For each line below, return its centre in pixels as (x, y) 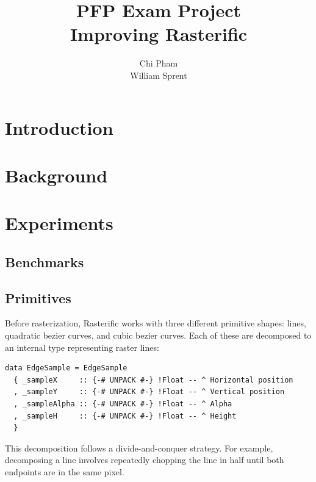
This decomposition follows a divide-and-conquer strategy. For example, (139, 448)
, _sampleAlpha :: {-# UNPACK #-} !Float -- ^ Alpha (123, 404)
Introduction (59, 127)
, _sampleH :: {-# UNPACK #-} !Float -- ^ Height (125, 416)
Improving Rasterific (159, 34)
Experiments (59, 223)
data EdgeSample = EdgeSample (66, 368)
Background (56, 175)
